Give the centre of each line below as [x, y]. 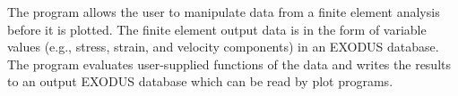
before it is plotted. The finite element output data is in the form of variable [217, 29]
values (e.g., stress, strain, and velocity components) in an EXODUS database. [223, 47]
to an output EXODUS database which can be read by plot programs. [200, 81]
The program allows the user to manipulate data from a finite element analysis [224, 12]
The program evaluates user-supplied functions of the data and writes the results [229, 64]
